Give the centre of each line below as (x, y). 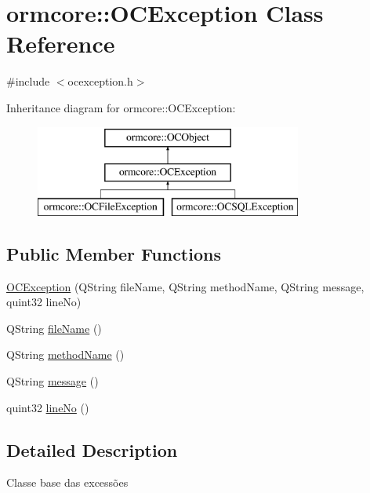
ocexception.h (100, 81)
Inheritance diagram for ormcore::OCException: (121, 107)
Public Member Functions (114, 253)
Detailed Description (92, 449)
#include (28, 81)
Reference (61, 44)
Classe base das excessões (67, 482)
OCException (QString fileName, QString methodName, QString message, (185, 286)
